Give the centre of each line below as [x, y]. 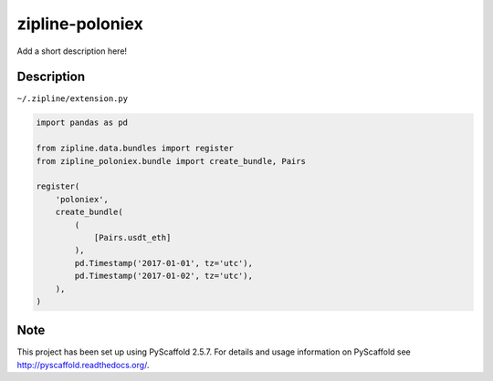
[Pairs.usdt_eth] [132, 237]
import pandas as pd [82, 123]
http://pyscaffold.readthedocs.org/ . [83, 365]
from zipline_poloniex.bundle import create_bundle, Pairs [171, 161]
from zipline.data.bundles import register [135, 149]
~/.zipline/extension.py [72, 99]
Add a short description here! [72, 51]
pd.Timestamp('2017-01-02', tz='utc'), [163, 276]
